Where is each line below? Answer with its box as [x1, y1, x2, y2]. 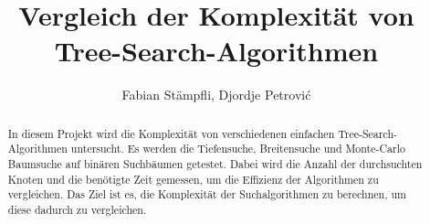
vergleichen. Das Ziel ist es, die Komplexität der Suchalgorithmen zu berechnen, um [7, 187, 406, 202]
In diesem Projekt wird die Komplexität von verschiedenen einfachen [7, 125, 335, 141]
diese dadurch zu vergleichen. [7, 201, 147, 217]
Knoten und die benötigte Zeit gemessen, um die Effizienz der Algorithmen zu [7, 171, 379, 187]
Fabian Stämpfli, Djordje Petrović [121, 85, 311, 104]
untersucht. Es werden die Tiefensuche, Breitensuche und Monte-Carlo [70, 141, 405, 156]
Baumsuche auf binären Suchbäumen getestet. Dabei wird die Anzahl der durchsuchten [7, 156, 423, 172]
